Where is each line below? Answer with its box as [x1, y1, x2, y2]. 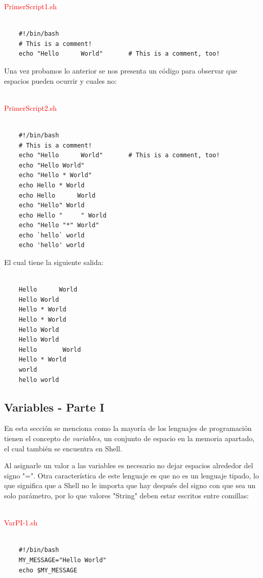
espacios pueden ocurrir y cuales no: [4, 75, 117, 86]
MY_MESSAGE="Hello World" [18, 556, 107, 564]
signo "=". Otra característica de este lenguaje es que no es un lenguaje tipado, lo [4, 470, 259, 480]
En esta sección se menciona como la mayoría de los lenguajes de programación [4, 423, 252, 433]
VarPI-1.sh [4, 517, 38, 528]
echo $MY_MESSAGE [18, 566, 78, 574]
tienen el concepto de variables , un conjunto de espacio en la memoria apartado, [4, 432, 255, 443]
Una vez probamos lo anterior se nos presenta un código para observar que [4, 65, 237, 76]
